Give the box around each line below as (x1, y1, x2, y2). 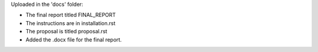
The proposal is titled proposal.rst (25, 28, 108, 35)
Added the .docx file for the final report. (25, 36, 122, 43)
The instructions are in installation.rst (25, 19, 116, 26)
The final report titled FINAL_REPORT (25, 12, 116, 19)
